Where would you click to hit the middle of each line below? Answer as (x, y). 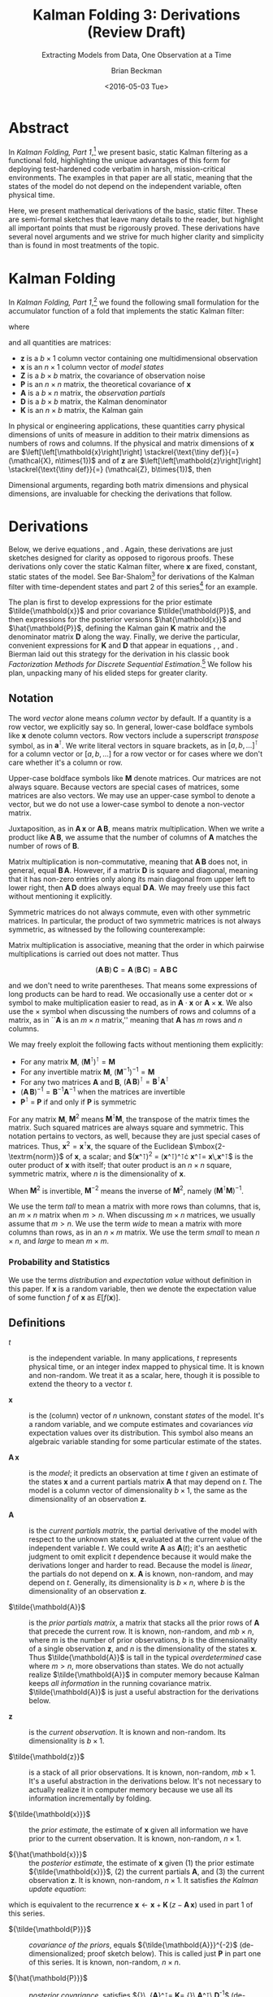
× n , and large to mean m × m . (59, 1241)
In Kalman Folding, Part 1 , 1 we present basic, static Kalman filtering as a (128, 151)
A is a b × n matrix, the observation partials (93, 393)
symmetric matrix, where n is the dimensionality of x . (97, 1174)
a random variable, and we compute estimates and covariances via (141, 1424)
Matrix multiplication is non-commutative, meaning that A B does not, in (128, 862)
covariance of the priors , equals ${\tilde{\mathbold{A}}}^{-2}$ (133, 1945)
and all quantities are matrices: (60, 342)
